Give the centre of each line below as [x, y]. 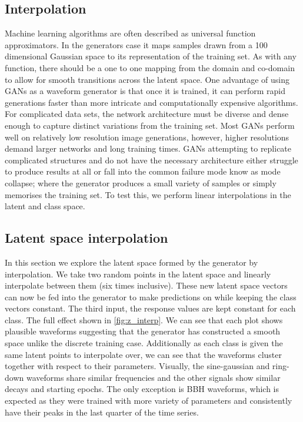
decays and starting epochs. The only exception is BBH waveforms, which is [142, 389]
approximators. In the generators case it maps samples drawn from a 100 [136, 44]
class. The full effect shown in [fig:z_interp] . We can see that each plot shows [144, 319]
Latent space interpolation [86, 238]
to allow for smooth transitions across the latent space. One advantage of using [147, 79]
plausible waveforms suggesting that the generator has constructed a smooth [143, 331]
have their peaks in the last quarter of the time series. [102, 412]
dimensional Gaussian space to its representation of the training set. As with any [151, 56]
